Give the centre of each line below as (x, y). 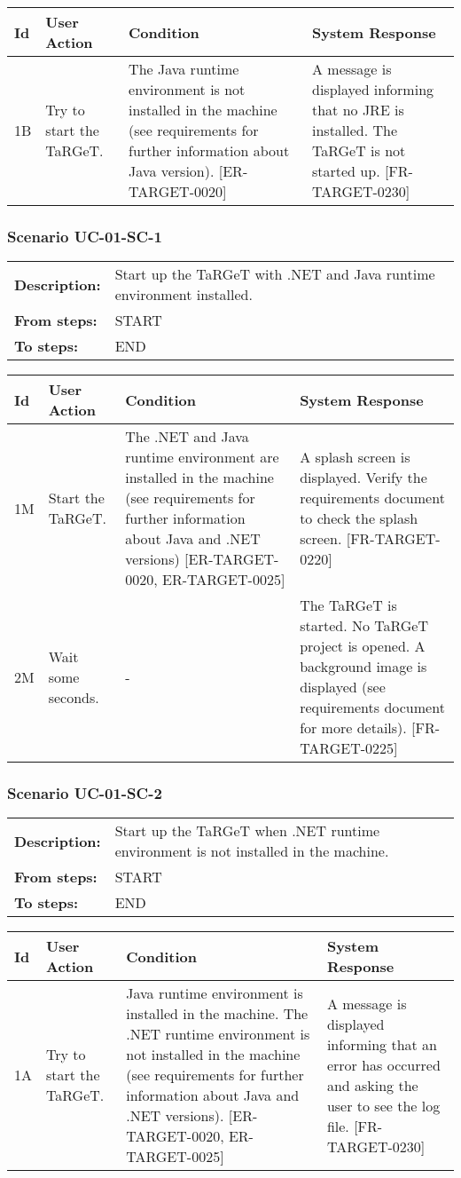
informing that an (382, 1044)
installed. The (355, 130)
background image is (363, 667)
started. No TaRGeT (364, 626)
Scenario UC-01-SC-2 (85, 793)
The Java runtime (184, 69)
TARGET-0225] (349, 748)
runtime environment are (202, 457)
